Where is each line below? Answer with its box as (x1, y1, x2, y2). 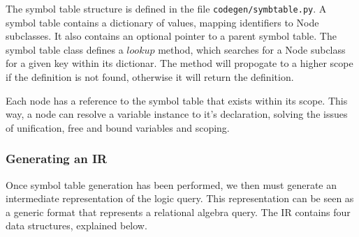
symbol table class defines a (6, 42, 124, 56)
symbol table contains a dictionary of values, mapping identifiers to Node (6, 15, 319, 29)
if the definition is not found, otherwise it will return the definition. (6, 70, 294, 84)
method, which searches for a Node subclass (158, 42, 346, 56)
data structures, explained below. (6, 218, 147, 233)
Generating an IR (6, 150, 108, 167)
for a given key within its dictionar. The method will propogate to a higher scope (6, 56, 353, 70)
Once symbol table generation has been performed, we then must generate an (6, 177, 337, 192)
